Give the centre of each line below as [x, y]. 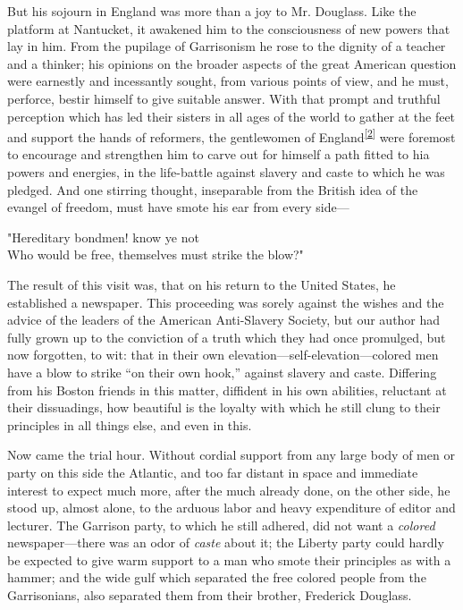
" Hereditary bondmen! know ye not [103, 237]
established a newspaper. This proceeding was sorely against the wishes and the [226, 302]
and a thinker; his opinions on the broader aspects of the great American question [232, 63]
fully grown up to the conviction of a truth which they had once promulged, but [227, 337]
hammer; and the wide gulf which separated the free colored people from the [217, 577]
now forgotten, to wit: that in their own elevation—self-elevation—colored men [223, 355]
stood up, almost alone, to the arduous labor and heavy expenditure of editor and [231, 508]
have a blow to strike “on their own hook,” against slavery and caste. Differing [222, 372]
